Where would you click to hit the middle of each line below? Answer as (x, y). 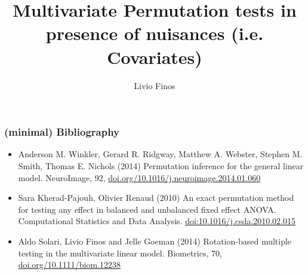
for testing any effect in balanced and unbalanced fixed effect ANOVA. (147, 209)
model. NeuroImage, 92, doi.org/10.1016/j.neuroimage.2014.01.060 (139, 177)
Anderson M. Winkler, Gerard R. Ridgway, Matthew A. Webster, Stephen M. (160, 154)
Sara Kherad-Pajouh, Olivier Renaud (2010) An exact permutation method (156, 198)
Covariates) (155, 56)
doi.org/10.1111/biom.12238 (69, 265)
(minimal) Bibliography (62, 132)
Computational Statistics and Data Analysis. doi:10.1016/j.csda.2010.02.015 (157, 221)
